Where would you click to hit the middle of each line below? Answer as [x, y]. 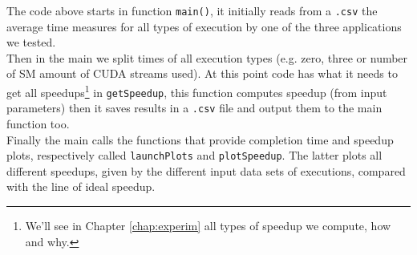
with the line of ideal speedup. [81, 186]
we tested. [31, 42]
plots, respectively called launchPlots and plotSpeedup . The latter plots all [194, 155]
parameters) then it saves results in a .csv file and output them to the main [194, 108]
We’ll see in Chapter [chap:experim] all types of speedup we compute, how [208, 226]
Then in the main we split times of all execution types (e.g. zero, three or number [207, 57]
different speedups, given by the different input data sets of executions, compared [206, 170]
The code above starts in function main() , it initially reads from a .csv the [192, 10]
